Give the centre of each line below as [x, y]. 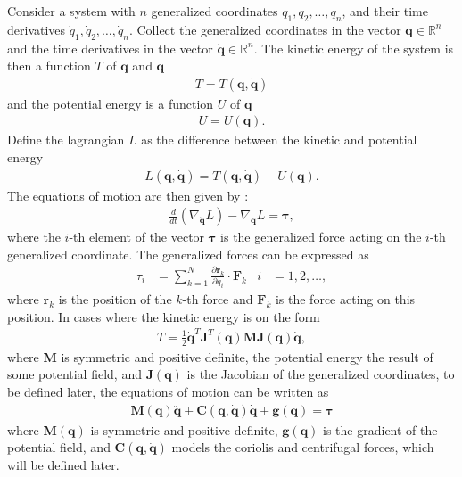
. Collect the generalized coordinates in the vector [265, 29]
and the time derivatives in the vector [110, 48]
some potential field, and [74, 374]
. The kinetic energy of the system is [354, 48]
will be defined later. [63, 465]
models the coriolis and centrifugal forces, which [303, 447]
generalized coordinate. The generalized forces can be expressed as [188, 254]
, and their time [385, 11]
